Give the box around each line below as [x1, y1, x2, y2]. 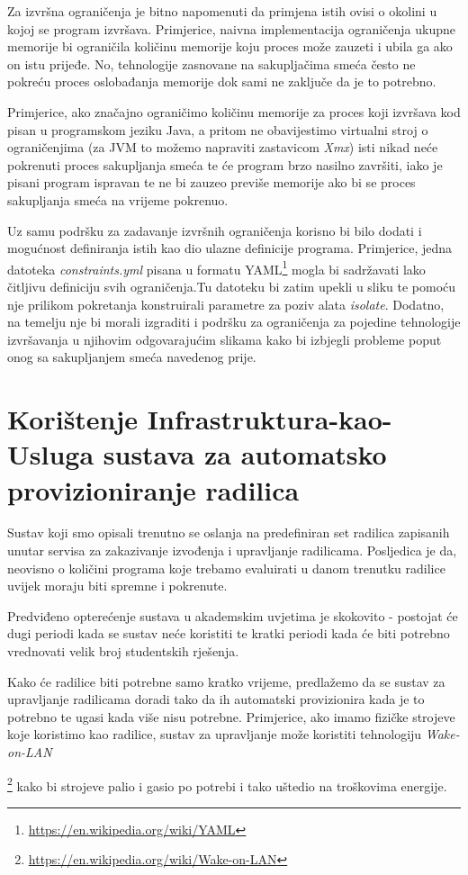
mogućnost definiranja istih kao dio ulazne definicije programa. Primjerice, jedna [7, 239, 453, 257]
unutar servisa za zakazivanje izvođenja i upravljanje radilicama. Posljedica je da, [7, 541, 457, 560]
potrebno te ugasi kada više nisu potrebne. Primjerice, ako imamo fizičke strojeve [7, 707, 455, 726]
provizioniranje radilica [7, 471, 300, 508]
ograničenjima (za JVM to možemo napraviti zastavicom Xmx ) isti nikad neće [7, 138, 438, 157]
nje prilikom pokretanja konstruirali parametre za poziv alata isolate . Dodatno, [7, 294, 445, 313]
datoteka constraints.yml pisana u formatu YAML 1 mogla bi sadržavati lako [7, 257, 426, 278]
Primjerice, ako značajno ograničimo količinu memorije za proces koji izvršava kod [7, 102, 461, 121]
